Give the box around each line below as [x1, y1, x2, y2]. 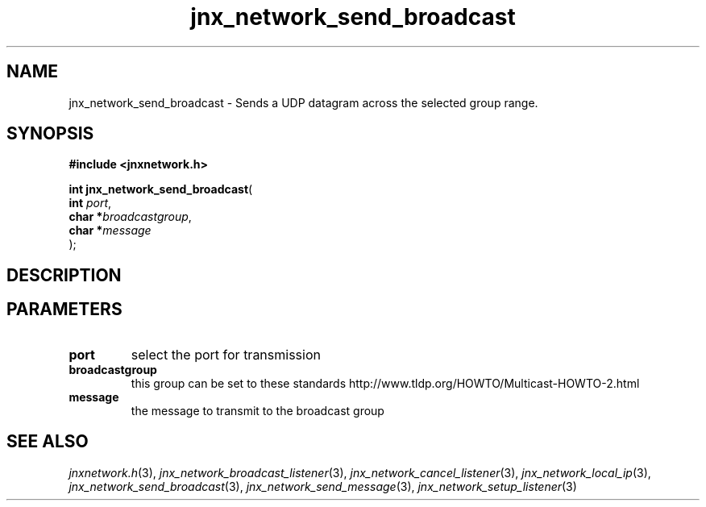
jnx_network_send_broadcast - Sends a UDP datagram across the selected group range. [69, 95, 538, 110]
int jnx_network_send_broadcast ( [69, 182, 253, 197]
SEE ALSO [6, 431, 89, 452]
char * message [69, 223, 152, 238]
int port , [69, 196, 112, 210]
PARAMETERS [6, 299, 123, 320]
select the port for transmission [131, 346, 321, 363]
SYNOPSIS [6, 123, 94, 144]
